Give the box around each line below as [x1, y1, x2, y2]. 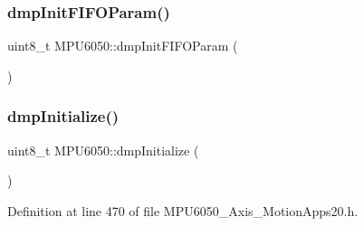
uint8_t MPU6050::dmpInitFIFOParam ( [7, 36, 238, 55]
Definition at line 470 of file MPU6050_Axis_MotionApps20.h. [7, 201, 359, 220]
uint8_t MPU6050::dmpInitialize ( [7, 140, 199, 159]
